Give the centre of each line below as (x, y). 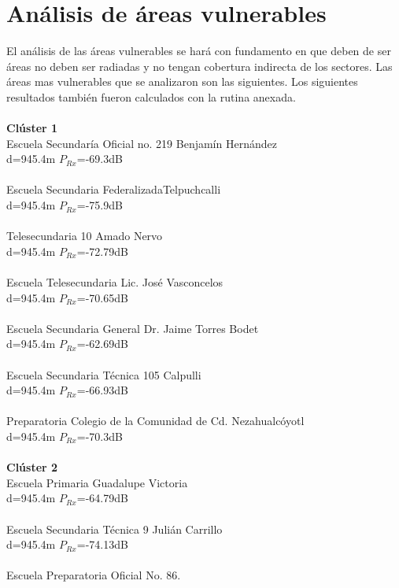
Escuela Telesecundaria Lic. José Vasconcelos (115, 282)
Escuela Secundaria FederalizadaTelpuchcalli (114, 189)
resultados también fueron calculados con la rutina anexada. (151, 96)
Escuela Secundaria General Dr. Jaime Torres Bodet (133, 328)
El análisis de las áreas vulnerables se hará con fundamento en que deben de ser (199, 51)
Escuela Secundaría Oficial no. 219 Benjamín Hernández (142, 143)
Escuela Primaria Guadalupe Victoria (97, 482)
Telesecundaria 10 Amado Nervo (85, 236)
